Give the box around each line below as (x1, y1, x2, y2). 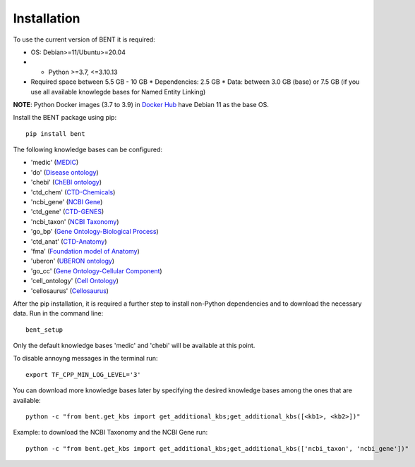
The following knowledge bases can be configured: (13, 145, 162, 154)
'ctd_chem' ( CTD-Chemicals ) (30, 187, 116, 197)
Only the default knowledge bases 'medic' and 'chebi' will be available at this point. (13, 342, 255, 350)
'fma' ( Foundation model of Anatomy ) (30, 247, 140, 255)
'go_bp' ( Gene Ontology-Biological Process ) (30, 228, 159, 236)
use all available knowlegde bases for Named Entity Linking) (30, 87, 206, 96)
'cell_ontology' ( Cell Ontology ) (30, 277, 119, 285)
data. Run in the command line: (13, 309, 104, 318)
